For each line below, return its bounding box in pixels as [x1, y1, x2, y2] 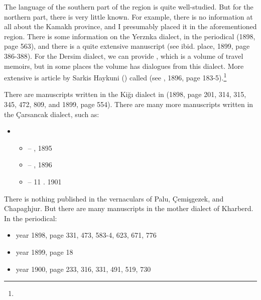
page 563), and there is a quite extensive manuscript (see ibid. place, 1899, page [4, 41, 250, 51]
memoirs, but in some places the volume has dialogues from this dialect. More [4, 60, 244, 71]
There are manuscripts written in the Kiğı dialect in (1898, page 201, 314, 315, [4, 89, 246, 99]
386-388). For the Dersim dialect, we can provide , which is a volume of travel [4, 50, 243, 61]
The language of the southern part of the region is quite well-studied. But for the [4, 2, 253, 12]
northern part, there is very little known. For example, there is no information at [4, 11, 253, 22]
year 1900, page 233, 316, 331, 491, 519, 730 [16, 263, 151, 274]
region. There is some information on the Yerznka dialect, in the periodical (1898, [4, 31, 255, 41]
